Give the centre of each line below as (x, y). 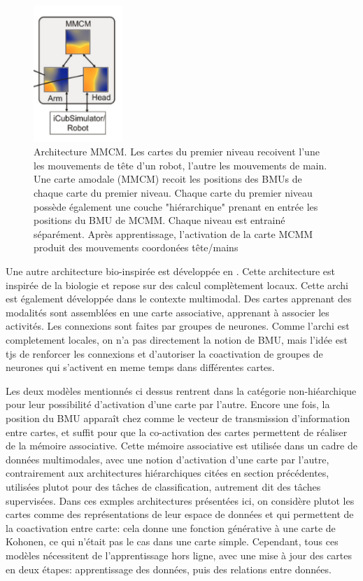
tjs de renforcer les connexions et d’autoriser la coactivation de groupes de (164, 353)
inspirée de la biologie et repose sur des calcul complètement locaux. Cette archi (177, 285)
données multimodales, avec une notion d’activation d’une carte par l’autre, (168, 459)
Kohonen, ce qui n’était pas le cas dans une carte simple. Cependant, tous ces (172, 541)
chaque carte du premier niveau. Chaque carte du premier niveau (173, 193)
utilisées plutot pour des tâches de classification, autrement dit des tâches (163, 486)
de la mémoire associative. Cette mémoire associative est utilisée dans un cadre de (181, 446)
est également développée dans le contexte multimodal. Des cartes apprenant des (179, 299)
